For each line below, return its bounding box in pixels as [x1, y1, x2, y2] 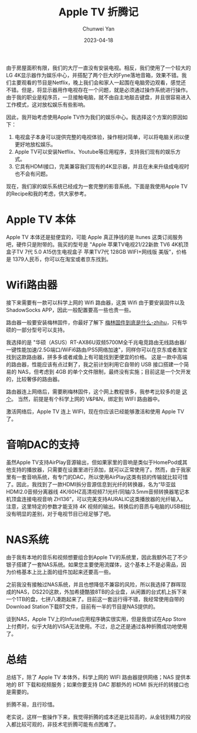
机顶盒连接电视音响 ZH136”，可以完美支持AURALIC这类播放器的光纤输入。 [6, 495, 186, 502]
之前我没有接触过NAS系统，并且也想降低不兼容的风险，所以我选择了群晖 [6, 581, 182, 588]
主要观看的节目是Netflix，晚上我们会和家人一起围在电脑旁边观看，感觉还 [11, 79, 186, 86]
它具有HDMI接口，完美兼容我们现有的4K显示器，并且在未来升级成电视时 [14, 162, 189, 170]
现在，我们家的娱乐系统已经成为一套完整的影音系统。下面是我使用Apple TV [6, 183, 188, 190]
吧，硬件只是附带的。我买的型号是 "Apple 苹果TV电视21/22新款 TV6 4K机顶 [6, 241, 189, 248]
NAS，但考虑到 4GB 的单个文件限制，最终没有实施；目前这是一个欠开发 [17, 368, 191, 375]
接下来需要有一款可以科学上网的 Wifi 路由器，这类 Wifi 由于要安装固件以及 [6, 298, 185, 306]
